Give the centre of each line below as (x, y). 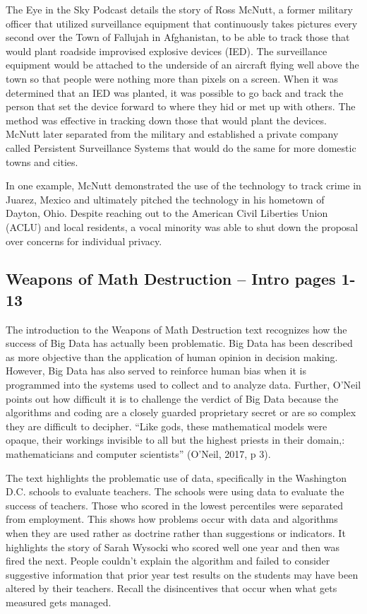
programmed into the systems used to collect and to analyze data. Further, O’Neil (183, 385)
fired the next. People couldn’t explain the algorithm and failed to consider (168, 561)
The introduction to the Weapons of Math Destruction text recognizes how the (176, 329)
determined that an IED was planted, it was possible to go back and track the (175, 92)
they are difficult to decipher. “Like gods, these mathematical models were (167, 426)
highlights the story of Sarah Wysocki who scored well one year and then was (173, 547)
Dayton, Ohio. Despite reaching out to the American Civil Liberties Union (167, 213)
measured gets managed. (59, 602)
